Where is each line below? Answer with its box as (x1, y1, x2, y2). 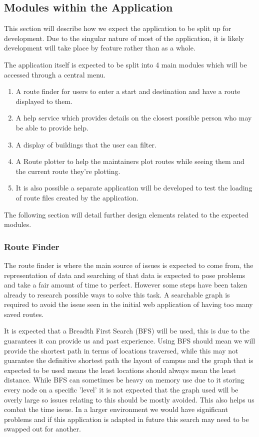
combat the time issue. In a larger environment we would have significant (4, 404, 228, 414)
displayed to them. (15, 95, 73, 106)
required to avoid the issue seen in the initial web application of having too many (4, 299, 253, 309)
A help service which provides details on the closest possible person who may (15, 112, 252, 123)
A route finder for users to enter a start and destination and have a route (15, 86, 240, 96)
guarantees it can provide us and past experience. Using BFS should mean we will (4, 335, 255, 346)
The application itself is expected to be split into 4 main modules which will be (4, 59, 247, 69)
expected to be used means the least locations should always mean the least (4, 364, 236, 375)
